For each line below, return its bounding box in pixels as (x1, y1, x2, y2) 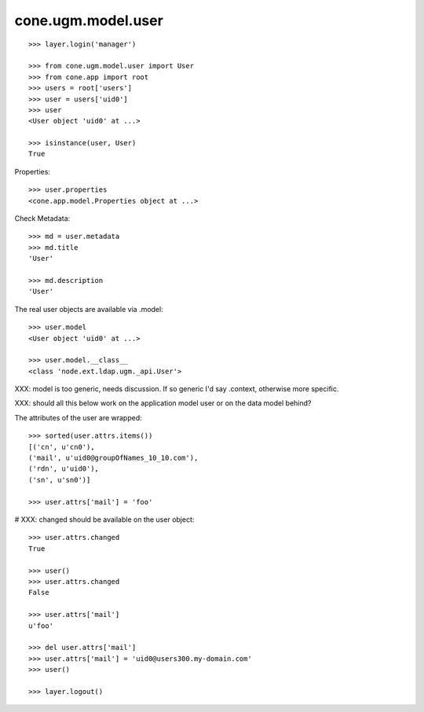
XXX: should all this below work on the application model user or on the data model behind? (14, 398, 312, 408)
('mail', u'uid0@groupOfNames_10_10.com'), (28, 453, 199, 463)
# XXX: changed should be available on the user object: (14, 515, 195, 524)
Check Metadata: (14, 214, 71, 223)
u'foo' (28, 621, 54, 630)
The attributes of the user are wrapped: (14, 413, 143, 422)
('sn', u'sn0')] (28, 475, 91, 484)
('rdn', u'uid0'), (28, 464, 100, 473)
